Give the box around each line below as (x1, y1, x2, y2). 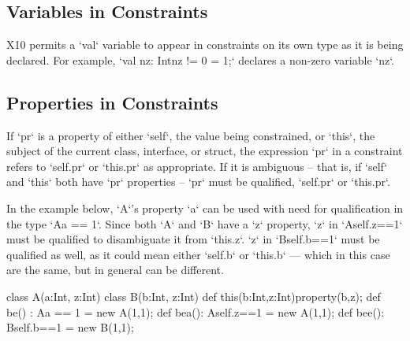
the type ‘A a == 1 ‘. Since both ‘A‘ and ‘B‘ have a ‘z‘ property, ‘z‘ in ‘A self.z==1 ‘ (6, 215, 403, 232)
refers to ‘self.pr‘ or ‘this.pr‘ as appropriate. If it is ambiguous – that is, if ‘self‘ (6, 158, 388, 174)
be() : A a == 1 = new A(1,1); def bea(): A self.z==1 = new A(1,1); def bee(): (6, 303, 385, 320)
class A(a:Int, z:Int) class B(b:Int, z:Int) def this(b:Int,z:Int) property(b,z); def (6, 287, 381, 304)
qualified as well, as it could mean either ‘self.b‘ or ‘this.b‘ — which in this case (6, 246, 390, 262)
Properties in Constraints (6, 90, 218, 114)
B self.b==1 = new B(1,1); (6, 319, 134, 335)
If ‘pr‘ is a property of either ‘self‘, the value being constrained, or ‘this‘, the (6, 127, 375, 143)
